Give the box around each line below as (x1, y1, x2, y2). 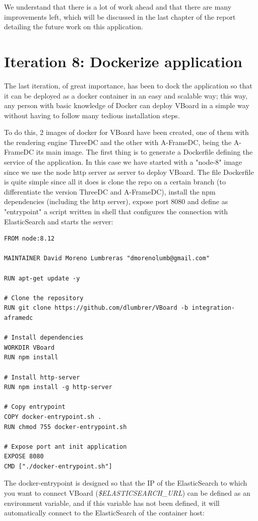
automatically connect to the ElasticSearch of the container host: (4, 507, 205, 518)
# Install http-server (4, 373, 80, 381)
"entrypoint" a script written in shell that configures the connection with (4, 206, 228, 217)
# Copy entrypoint (4, 403, 66, 411)
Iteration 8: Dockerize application (4, 51, 242, 71)
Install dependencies (11, 334, 84, 342)
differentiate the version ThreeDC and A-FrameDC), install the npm (4, 186, 216, 197)
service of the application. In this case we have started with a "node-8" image (4, 157, 242, 167)
